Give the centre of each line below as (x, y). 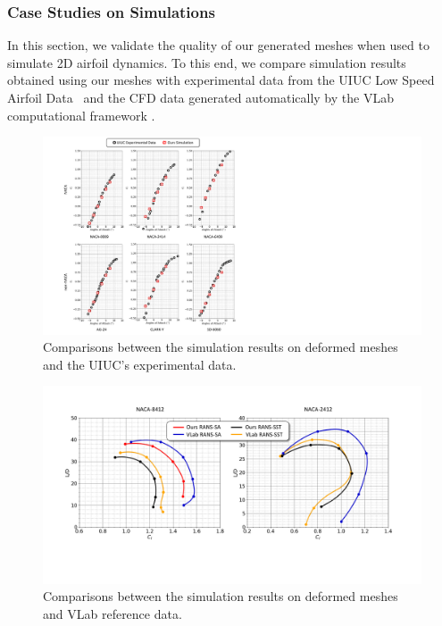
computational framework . (81, 115)
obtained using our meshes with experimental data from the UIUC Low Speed (221, 80)
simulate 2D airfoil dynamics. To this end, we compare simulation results (207, 62)
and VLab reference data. (113, 613)
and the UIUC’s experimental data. (140, 364)
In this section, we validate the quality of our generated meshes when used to (218, 45)
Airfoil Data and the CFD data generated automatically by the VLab (200, 97)
